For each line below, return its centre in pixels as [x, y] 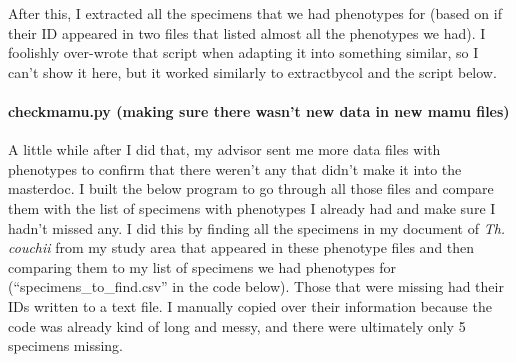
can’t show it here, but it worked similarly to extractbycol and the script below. [252, 71]
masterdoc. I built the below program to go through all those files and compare [251, 188]
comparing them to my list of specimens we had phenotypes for [202, 266]
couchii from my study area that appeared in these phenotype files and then [241, 247]
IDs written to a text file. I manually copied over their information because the [250, 305]
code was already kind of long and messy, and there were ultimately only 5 [237, 325]
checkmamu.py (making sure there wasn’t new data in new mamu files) [259, 110]
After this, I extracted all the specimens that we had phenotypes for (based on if [255, 13]
